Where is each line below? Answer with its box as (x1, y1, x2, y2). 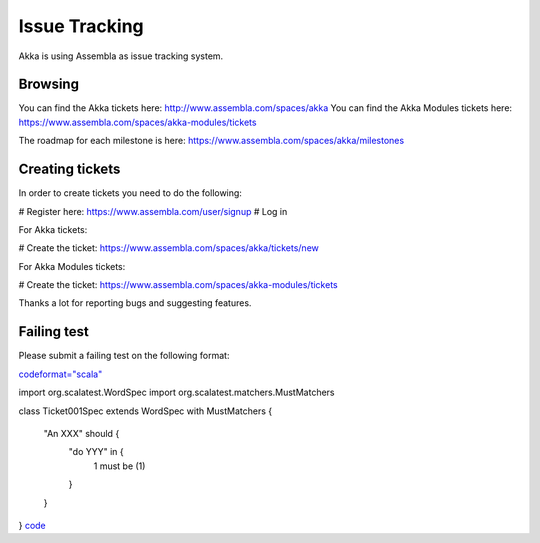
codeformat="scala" (18, 368, 103, 380)
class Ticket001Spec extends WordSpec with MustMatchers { (18, 405, 273, 417)
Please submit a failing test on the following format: (18, 350, 230, 362)
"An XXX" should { (43, 427, 120, 439)
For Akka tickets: (18, 223, 88, 235)
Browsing (18, 76, 80, 93)
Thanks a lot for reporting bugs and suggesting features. (18, 297, 252, 309)
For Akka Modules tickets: (18, 260, 126, 272)
